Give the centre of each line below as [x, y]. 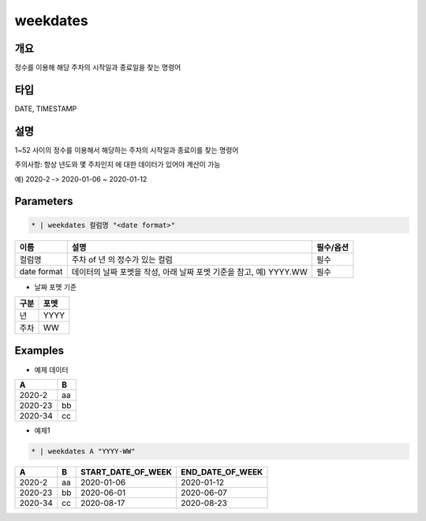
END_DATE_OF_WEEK [222, 471]
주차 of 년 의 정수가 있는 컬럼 [122, 259]
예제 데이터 [51, 370]
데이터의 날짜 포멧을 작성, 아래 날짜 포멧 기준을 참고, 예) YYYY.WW [189, 272]
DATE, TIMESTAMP [46, 108]
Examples [39, 351]
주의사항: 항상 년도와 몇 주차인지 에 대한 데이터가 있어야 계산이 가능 [118, 165]
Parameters [44, 201]
